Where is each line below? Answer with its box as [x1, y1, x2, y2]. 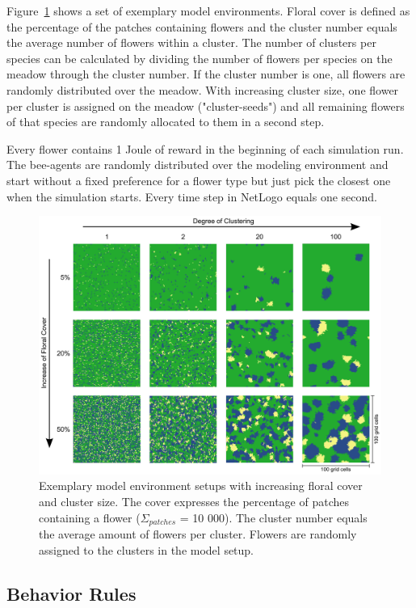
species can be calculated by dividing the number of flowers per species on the [6, 49, 393, 66]
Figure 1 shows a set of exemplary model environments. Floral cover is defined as [6, 2, 410, 19]
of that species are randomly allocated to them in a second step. [6, 113, 325, 130]
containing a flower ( [39, 509, 141, 526]
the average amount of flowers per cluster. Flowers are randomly [39, 526, 357, 543]
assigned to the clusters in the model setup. [39, 541, 254, 558]
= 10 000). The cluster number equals [179, 509, 368, 526]
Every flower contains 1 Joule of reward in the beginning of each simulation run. [6, 140, 404, 157]
